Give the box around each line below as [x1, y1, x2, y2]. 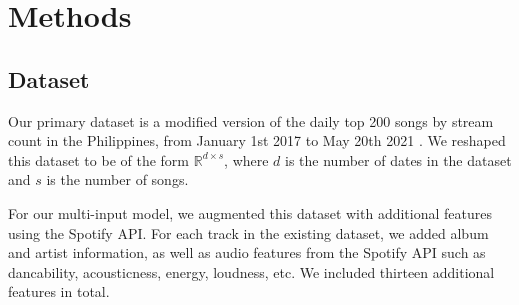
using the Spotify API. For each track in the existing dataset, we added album [8, 222, 489, 243]
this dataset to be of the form [8, 149, 190, 170]
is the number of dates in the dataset [285, 149, 512, 170]
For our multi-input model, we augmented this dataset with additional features [8, 202, 492, 223]
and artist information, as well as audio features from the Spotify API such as [8, 242, 486, 263]
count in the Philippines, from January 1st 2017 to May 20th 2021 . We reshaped [8, 130, 506, 151]
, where [224, 149, 269, 170]
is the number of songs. [46, 169, 189, 190]
